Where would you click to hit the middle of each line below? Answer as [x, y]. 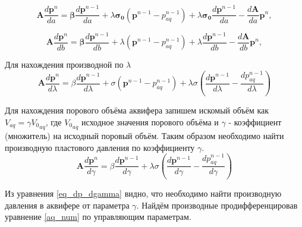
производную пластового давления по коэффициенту [100, 147]
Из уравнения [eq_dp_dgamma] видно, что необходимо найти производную [143, 193]
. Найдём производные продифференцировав [217, 205]
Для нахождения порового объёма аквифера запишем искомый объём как [137, 110]
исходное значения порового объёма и [150, 122]
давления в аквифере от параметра [67, 205]
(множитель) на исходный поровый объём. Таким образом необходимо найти [144, 136]
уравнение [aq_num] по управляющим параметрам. [98, 217]
